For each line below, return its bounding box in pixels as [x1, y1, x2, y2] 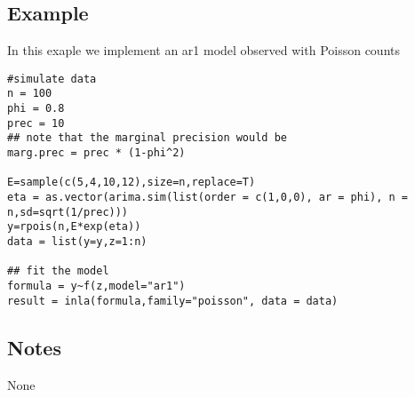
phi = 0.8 [7, 102, 65, 115]
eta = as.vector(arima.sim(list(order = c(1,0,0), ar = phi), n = [7, 191, 409, 204]
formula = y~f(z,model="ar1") [7, 279, 186, 292]
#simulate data [7, 72, 97, 85]
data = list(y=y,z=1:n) [7, 235, 148, 249]
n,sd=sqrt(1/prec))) [7, 205, 129, 218]
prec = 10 [7, 116, 65, 130]
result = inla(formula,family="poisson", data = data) [7, 294, 339, 307]
